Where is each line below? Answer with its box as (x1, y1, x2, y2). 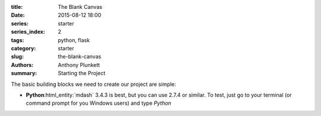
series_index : (11, 28, 46, 36)
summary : (11, 70, 37, 77)
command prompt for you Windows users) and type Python (26, 99, 172, 107)
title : (11, 4, 23, 10)
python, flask (58, 36, 90, 44)
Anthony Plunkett (58, 61, 100, 68)
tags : (11, 36, 24, 44)
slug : (11, 53, 24, 60)
